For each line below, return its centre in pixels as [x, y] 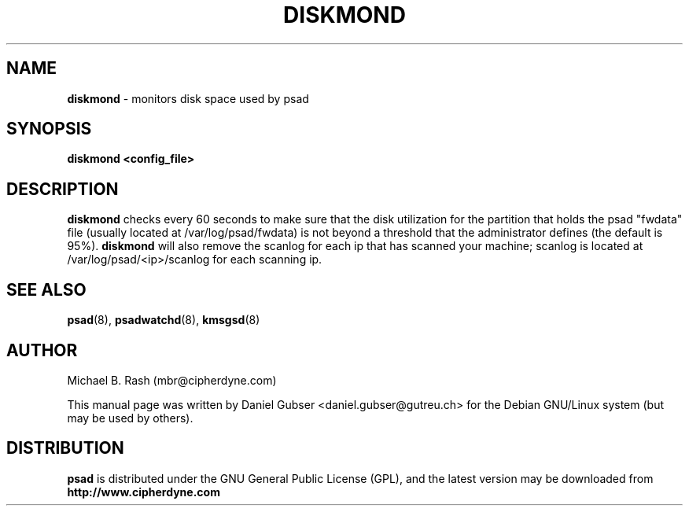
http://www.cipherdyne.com [144, 492]
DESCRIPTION [63, 189]
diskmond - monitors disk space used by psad [188, 98]
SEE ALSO [46, 289]
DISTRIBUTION [65, 448]
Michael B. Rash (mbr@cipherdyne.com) [172, 380]
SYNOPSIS [49, 129]
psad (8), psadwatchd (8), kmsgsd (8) [164, 320]
